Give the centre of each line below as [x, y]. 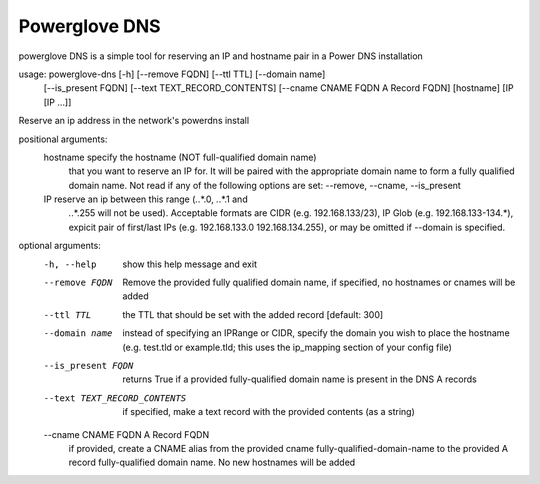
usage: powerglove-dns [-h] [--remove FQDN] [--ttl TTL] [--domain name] [172, 74]
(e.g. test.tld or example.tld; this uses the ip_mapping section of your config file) [287, 347]
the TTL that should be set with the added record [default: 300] [253, 314]
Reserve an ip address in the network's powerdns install [134, 121]
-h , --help [70, 264]
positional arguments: [63, 139]
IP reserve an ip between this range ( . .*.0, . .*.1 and [146, 199]
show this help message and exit [189, 264]
